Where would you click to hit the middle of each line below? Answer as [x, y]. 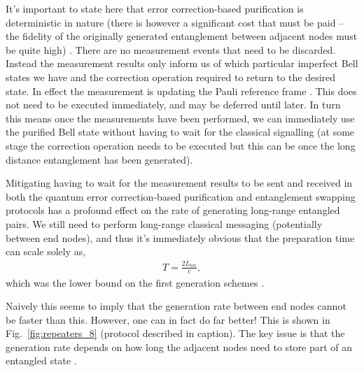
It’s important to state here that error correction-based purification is [155, 8]
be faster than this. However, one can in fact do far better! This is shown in [168, 319]
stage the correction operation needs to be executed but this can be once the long [181, 145]
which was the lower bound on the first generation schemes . [135, 282]
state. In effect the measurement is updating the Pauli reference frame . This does [181, 91]
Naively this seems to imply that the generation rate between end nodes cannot [176, 306]
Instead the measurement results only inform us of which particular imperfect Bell [182, 63]
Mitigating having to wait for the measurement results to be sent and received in [179, 183]
